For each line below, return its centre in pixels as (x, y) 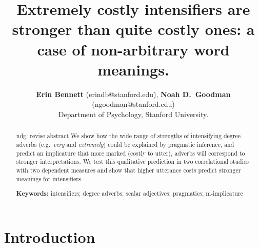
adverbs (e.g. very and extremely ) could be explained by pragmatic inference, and (125, 144)
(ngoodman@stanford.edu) (133, 104)
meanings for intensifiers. (49, 178)
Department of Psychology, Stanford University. (133, 114)
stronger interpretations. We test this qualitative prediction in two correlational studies (132, 161)
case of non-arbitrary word (133, 49)
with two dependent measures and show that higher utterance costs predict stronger (128, 170)
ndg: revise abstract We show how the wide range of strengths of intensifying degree (128, 136)
